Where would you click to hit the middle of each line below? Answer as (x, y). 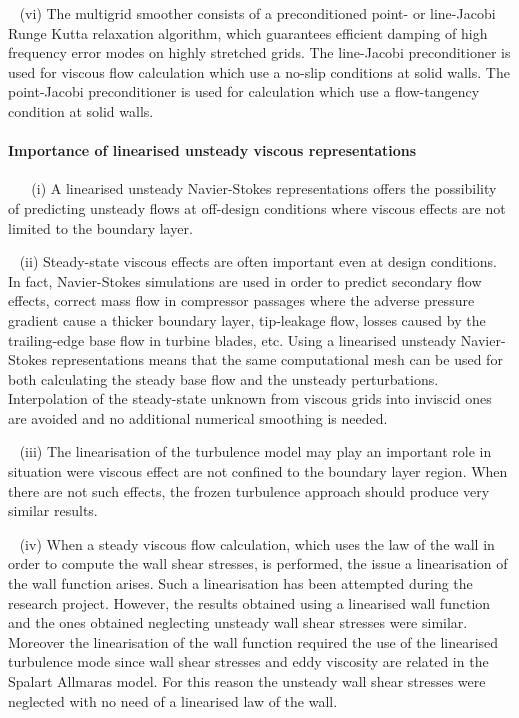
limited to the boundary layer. (100, 227)
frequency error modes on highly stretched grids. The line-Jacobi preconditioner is (259, 52)
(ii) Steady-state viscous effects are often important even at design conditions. (258, 261)
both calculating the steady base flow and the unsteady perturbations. (223, 378)
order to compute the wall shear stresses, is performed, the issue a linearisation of (258, 563)
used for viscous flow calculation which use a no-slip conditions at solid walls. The (259, 71)
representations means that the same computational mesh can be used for (277, 359)
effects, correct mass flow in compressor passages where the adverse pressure (241, 300)
